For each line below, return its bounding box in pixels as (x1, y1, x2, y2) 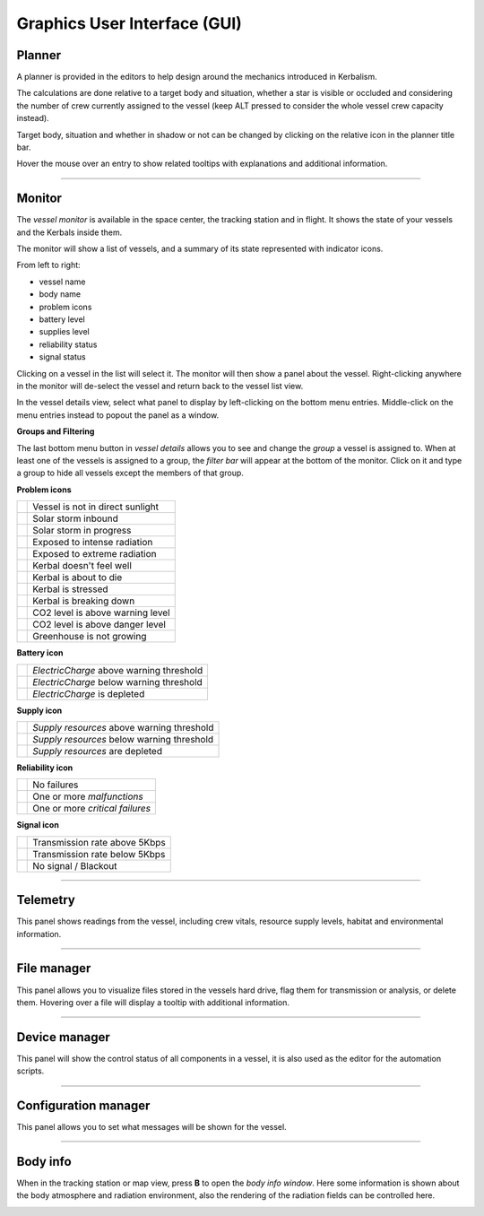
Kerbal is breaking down (32, 595, 135, 607)
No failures (32, 778, 79, 791)
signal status (39, 352, 86, 362)
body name (39, 289, 81, 300)
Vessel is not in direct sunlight (32, 500, 160, 513)
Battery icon (16, 647, 64, 658)
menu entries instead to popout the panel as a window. (16, 409, 220, 421)
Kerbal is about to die (32, 571, 123, 584)
